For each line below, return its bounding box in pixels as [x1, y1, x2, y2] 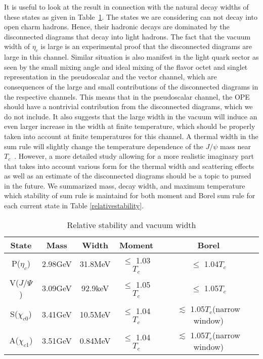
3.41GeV [41, 308, 72, 321]
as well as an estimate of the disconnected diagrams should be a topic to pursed [4, 170, 251, 181]
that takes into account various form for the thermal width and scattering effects [4, 160, 254, 171]
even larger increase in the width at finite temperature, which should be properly [4, 121, 255, 131]
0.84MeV [79, 335, 111, 347]
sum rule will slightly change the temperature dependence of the [4, 141, 203, 151]
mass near [220, 141, 251, 151]
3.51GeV [41, 335, 72, 347]
